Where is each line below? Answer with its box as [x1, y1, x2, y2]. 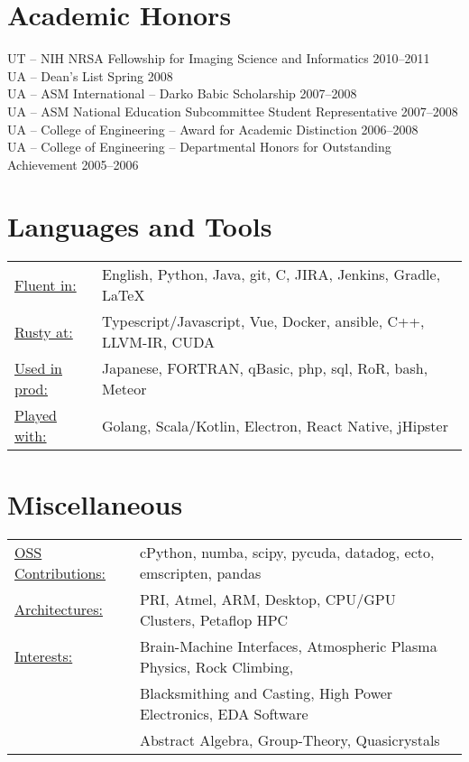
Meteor [102, 378, 147, 400]
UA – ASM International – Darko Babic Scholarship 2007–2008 [7, 84, 357, 103]
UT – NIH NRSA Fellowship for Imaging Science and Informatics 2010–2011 [7, 49, 430, 68]
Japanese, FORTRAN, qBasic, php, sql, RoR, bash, [102, 358, 428, 379]
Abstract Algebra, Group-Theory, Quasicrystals [139, 729, 440, 750]
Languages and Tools [7, 208, 272, 245]
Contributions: [14, 562, 106, 583]
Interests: [14, 646, 73, 667]
